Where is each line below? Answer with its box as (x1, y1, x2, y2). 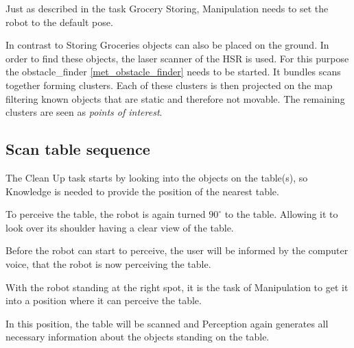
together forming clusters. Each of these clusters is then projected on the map (5, 77, 333, 92)
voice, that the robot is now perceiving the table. (5, 256, 211, 271)
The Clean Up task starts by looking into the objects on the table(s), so (5, 170, 308, 184)
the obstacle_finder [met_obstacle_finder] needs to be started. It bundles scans (5, 64, 341, 79)
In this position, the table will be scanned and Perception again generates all (5, 316, 329, 330)
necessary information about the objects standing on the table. (5, 330, 270, 344)
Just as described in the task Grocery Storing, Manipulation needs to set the (5, 1, 329, 15)
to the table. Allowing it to (224, 207, 338, 221)
